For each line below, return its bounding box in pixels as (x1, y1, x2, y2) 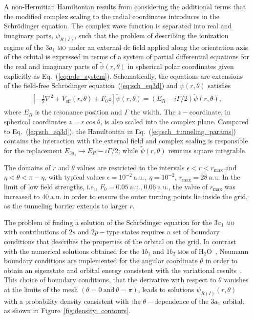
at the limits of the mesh (4, 284, 78, 294)
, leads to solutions (138, 284, 194, 294)
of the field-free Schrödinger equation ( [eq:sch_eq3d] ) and (4, 80, 178, 91)
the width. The (130, 107, 176, 117)
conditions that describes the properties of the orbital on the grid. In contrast (4, 236, 236, 246)
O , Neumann (207, 246, 249, 256)
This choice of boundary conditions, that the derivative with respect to (4, 274, 216, 285)
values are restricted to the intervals (77, 162, 185, 172)
